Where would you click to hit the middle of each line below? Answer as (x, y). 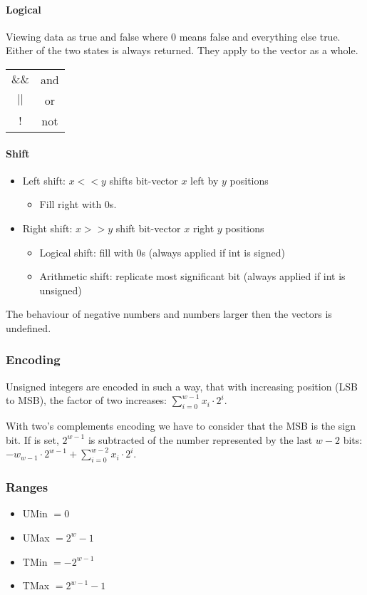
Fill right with (71, 204)
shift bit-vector (148, 228)
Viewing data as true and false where (87, 36)
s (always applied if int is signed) (213, 252)
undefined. (29, 327)
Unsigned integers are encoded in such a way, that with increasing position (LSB (182, 386)
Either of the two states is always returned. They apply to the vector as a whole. (182, 50)
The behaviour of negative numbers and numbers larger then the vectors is (169, 314)
